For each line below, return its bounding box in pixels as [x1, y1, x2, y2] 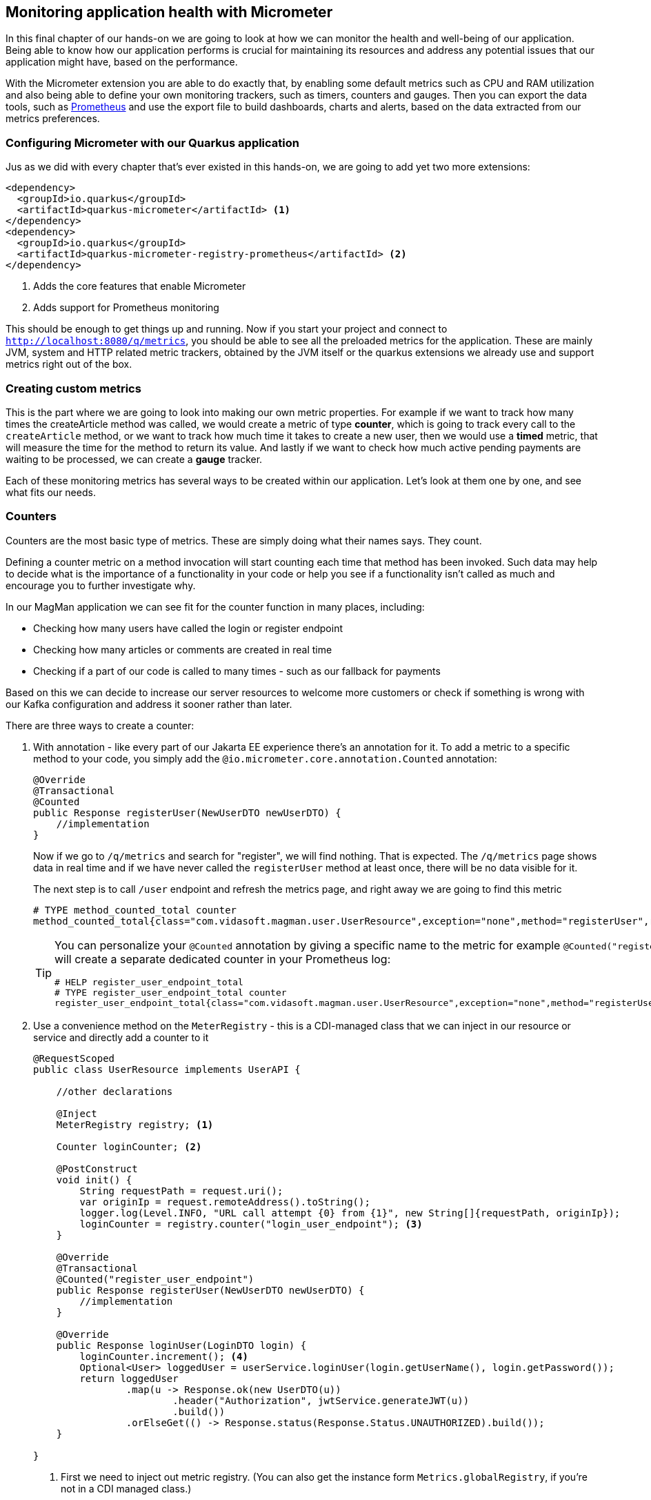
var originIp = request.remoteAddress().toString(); [79, 1196, 370, 1207]
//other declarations [56, 1085, 173, 1097]
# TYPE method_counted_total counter [33, 904, 237, 916]
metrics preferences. [6, 112, 100, 125]
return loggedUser [79, 1372, 179, 1384]
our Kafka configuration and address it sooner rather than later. [6, 698, 292, 710]
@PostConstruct [56, 1163, 138, 1174]
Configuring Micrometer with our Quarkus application [6, 135, 299, 150]
